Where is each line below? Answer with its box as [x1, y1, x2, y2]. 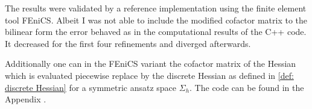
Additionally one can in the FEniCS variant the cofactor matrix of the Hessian [5, 57, 296, 70]
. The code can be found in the [189, 81, 304, 93]
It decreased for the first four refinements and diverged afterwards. [5, 37, 251, 49]
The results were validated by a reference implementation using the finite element [5, 2, 307, 14]
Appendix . [5, 93, 46, 105]
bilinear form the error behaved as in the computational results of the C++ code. [5, 25, 307, 38]
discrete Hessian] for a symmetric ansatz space [5, 81, 177, 93]
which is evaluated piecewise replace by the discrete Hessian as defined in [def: [5, 69, 294, 81]
